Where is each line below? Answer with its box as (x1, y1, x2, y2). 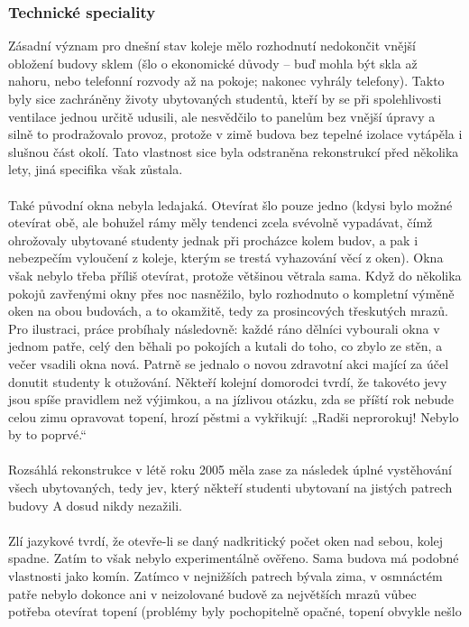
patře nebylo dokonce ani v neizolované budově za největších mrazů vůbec (8, 584, 417, 603)
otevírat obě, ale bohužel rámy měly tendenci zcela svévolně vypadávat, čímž (8, 213, 433, 232)
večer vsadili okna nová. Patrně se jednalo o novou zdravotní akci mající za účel (8, 354, 449, 373)
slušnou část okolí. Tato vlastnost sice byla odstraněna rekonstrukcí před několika (8, 142, 459, 161)
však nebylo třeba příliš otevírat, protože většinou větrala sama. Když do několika (8, 265, 462, 284)
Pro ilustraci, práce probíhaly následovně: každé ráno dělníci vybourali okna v (8, 318, 440, 337)
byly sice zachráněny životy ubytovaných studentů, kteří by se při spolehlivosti (8, 89, 442, 107)
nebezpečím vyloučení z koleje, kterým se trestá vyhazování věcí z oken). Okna (8, 248, 444, 267)
